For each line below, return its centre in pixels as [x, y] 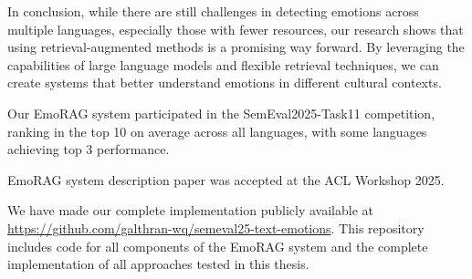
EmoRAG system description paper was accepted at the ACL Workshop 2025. [226, 179]
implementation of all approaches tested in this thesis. [158, 264]
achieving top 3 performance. [89, 149]
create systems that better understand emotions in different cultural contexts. [225, 83]
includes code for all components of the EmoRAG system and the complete [218, 246]
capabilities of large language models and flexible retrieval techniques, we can [223, 64]
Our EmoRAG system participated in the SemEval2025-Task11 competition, [221, 113]
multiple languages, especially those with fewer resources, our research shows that [236, 29]
